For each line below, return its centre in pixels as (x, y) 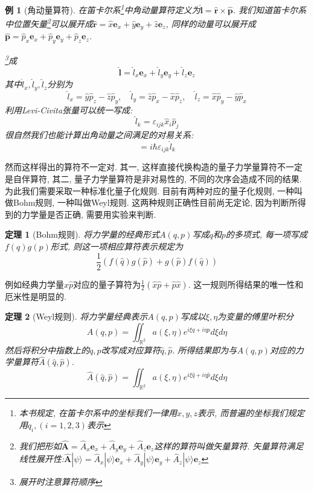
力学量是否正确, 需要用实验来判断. (89, 214)
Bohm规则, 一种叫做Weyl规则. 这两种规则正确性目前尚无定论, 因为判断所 (155, 202)
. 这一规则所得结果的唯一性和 (246, 284)
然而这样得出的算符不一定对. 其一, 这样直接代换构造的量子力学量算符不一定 (154, 167)
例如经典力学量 (34, 284)
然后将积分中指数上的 (47, 350)
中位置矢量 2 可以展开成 (49, 23)
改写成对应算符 (131, 350)
